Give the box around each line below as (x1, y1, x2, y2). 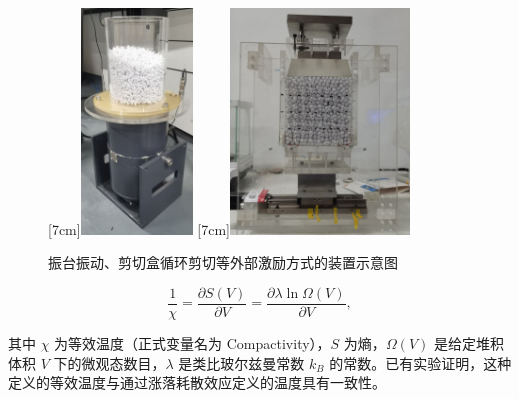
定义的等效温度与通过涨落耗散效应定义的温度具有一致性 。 (8, 372, 386, 393)
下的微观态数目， (53, 352, 166, 373)
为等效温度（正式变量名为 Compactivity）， (54, 333, 331, 354)
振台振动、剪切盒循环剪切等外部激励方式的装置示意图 (48, 252, 398, 273)
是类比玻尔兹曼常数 (178, 352, 305, 373)
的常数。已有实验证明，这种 (329, 352, 512, 373)
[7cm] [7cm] (48, 218, 230, 239)
